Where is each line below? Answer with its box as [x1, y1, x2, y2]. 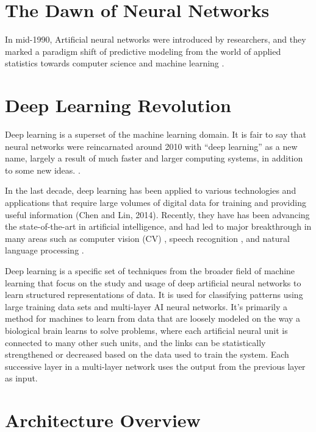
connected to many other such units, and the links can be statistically [5, 336, 266, 349]
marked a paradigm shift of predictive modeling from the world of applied [5, 44, 281, 57]
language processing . [5, 244, 84, 257]
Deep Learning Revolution [5, 93, 231, 118]
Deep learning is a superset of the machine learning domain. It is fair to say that [5, 128, 306, 141]
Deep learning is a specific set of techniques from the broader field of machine [5, 264, 295, 277]
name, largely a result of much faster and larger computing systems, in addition [5, 152, 303, 165]
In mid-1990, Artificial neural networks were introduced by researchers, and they [5, 33, 306, 46]
